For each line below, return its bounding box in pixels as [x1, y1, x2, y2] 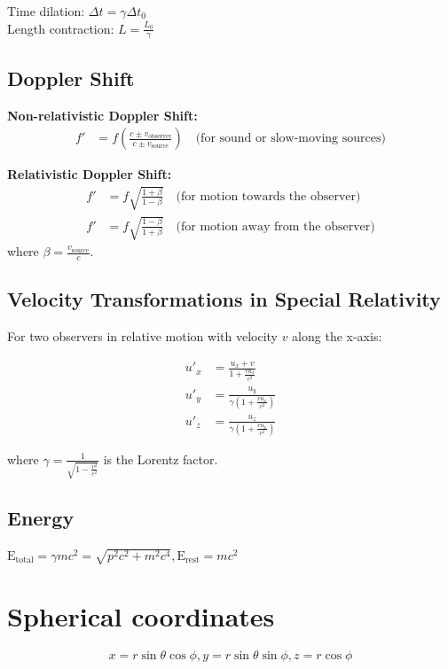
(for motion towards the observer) [176, 190, 361, 203]
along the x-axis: [292, 327, 382, 346]
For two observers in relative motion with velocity [7, 327, 278, 346]
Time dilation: [7, 2, 85, 19]
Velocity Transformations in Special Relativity [7, 285, 441, 313]
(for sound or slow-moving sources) [195, 132, 386, 145]
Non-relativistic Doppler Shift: [7, 105, 198, 124]
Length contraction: [7, 19, 114, 37]
